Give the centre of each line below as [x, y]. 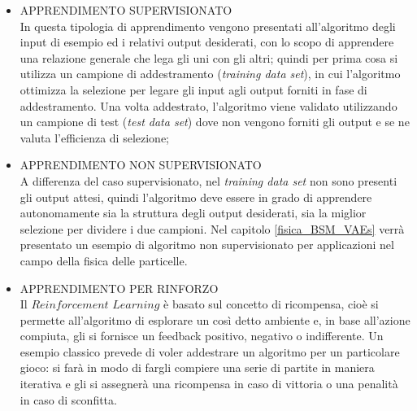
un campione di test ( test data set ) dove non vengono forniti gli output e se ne [215, 122]
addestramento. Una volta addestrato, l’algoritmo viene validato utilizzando [208, 105]
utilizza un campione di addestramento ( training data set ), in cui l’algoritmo [210, 74]
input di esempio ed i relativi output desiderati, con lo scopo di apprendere [207, 42]
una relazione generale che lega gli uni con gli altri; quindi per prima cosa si [209, 57]
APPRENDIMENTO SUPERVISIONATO [126, 10]
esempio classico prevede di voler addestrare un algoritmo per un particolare [210, 351]
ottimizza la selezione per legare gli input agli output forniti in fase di [193, 89]
